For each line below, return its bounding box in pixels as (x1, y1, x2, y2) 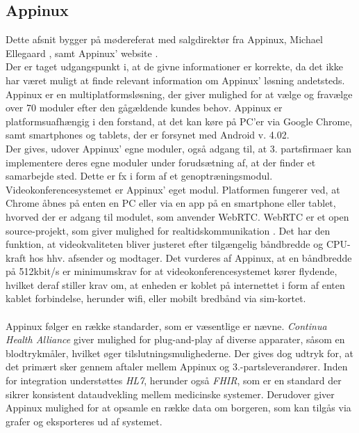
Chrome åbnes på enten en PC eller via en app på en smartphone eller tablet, (6, 196, 336, 210)
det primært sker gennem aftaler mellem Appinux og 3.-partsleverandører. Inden (6, 359, 348, 374)
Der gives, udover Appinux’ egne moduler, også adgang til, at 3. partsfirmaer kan (6, 141, 352, 155)
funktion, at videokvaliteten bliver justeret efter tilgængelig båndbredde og (6, 237, 324, 251)
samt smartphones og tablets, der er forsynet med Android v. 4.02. (6, 127, 290, 142)
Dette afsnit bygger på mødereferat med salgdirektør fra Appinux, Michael (6, 32, 323, 47)
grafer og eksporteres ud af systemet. (6, 414, 162, 428)
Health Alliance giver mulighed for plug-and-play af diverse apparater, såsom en (6, 332, 345, 347)
